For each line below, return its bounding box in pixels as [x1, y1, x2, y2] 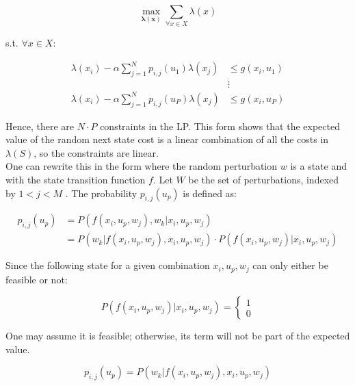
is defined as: [183, 185, 237, 200]
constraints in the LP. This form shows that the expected [100, 118, 340, 133]
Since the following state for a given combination [5, 258, 210, 272]
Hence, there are [5, 118, 75, 133]
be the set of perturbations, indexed [188, 172, 339, 186]
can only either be [252, 258, 328, 272]
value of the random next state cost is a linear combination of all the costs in [5, 132, 329, 146]
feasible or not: [5, 272, 68, 286]
